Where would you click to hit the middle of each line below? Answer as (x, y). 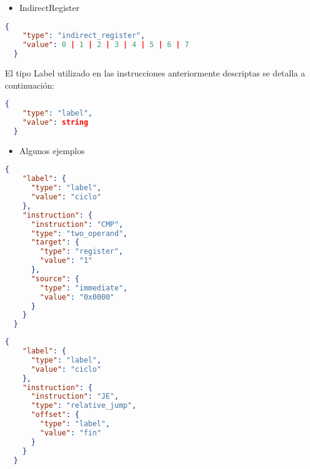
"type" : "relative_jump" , (83, 406)
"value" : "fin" (71, 433)
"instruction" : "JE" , (75, 397)
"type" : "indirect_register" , (84, 36)
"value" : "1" (66, 261)
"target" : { (55, 242)
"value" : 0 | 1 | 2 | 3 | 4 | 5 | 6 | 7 (106, 45)
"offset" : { (55, 415)
